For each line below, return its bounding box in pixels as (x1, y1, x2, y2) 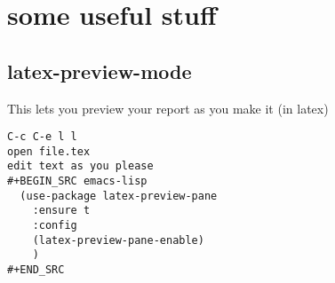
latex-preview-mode (7, 57, 192, 84)
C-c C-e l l (7, 130, 77, 144)
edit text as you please (7, 160, 154, 173)
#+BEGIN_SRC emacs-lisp (7, 175, 148, 188)
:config (32, 219, 77, 232)
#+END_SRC (7, 263, 65, 277)
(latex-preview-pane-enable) (32, 233, 204, 247)
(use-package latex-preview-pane (20, 189, 218, 202)
